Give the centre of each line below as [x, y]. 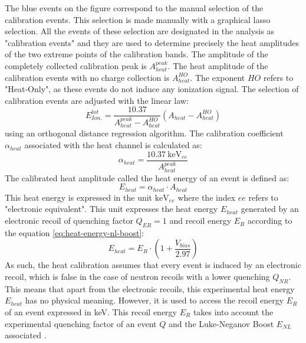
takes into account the [233, 312]
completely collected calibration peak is [76, 65]
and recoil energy [200, 220]
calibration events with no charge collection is [87, 77]
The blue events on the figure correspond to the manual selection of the [134, 8]
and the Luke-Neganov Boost [221, 323]
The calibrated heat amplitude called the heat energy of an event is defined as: [147, 177]
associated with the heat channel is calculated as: [113, 145]
